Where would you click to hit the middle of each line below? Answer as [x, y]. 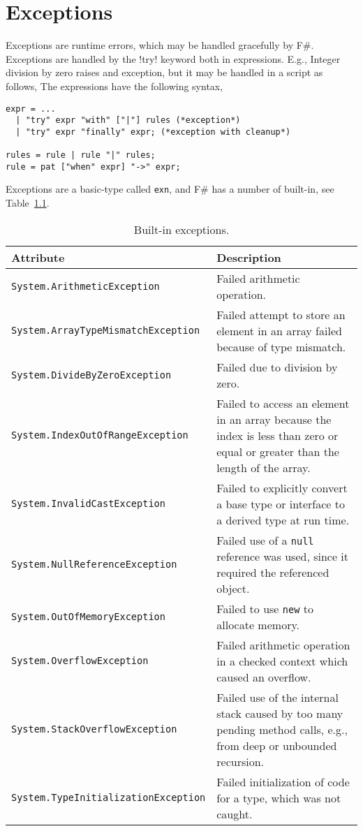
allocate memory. [258, 624]
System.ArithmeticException [86, 286]
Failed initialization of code [283, 781]
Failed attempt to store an [281, 314]
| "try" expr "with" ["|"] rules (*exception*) [128, 120]
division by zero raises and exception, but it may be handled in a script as [164, 72]
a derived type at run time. [283, 520]
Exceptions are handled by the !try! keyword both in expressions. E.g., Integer [173, 58]
